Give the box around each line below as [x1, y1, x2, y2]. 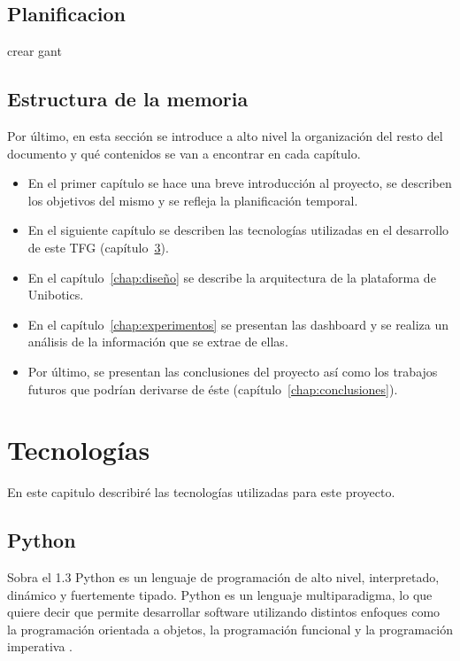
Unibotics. [27, 285, 84, 304]
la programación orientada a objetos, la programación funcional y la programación [7, 619, 454, 638]
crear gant [7, 42, 62, 60]
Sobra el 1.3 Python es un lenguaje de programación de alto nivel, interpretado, [7, 568, 440, 587]
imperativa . [7, 637, 73, 656]
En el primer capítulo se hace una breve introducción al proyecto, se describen [27, 174, 452, 192]
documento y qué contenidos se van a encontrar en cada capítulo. [7, 144, 361, 162]
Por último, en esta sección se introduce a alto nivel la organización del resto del [7, 127, 443, 144]
